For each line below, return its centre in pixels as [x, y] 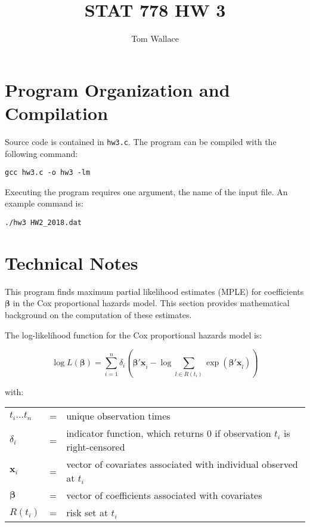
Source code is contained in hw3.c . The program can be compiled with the [141, 141]
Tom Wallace [155, 38]
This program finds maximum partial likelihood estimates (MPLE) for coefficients [154, 291]
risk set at [87, 513]
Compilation [57, 113]
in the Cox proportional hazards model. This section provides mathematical [151, 303]
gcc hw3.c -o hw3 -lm [48, 173]
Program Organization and [117, 89]
